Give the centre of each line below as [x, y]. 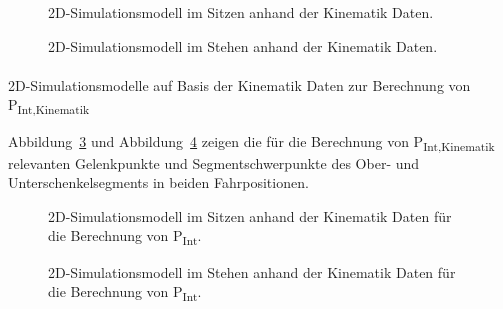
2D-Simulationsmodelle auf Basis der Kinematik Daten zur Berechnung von [239, 84]
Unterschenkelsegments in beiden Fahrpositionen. [158, 182]
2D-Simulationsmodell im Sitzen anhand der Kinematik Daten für [250, 215]
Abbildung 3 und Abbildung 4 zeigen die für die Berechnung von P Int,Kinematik [251, 142]
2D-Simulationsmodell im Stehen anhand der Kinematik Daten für [252, 271]
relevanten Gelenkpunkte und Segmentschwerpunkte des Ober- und [214, 162]
